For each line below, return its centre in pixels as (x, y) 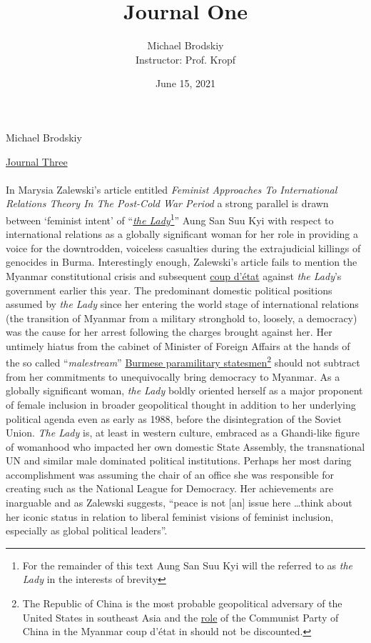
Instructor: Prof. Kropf (185, 59)
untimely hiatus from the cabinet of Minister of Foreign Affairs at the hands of (178, 345)
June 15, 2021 (185, 83)
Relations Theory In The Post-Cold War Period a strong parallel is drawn (167, 203)
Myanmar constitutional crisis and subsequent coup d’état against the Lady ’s (174, 275)
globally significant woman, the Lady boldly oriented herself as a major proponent (184, 390)
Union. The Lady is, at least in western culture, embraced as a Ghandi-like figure (183, 433)
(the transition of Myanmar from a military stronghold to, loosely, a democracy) (182, 318)
